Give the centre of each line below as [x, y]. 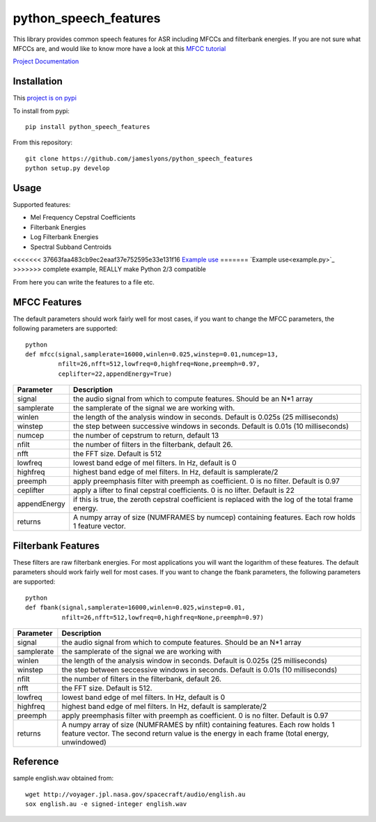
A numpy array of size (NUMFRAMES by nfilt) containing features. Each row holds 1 [198, 724]
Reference [36, 762]
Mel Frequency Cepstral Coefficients [83, 218]
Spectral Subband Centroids [71, 247]
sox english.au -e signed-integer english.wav [106, 804]
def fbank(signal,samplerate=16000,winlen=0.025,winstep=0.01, [135, 608]
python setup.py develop [68, 168]
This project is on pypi [45, 98]
